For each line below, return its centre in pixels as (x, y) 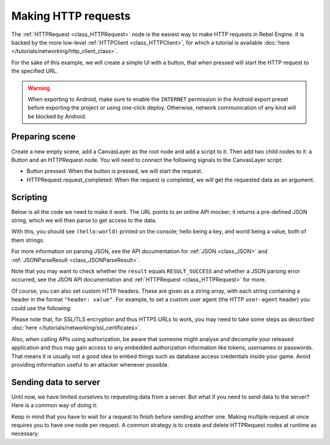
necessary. (25, 433)
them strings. (28, 240)
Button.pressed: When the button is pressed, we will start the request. (115, 171)
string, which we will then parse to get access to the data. (84, 221)
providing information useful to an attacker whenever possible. (90, 364)
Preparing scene (43, 137)
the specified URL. (35, 71)
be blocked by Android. (57, 116)
